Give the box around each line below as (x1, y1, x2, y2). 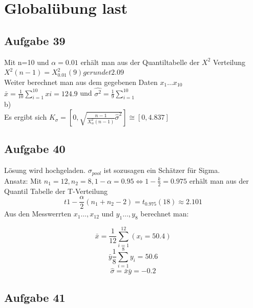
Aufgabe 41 (4, 289, 66, 305)
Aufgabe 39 (4, 32, 66, 48)
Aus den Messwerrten (4, 208, 71, 219)
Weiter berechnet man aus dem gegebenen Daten (4, 76, 158, 87)
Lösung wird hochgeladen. (4, 165, 86, 175)
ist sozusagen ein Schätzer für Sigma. (103, 165, 220, 175)
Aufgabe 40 (4, 141, 66, 157)
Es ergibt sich (4, 112, 47, 122)
